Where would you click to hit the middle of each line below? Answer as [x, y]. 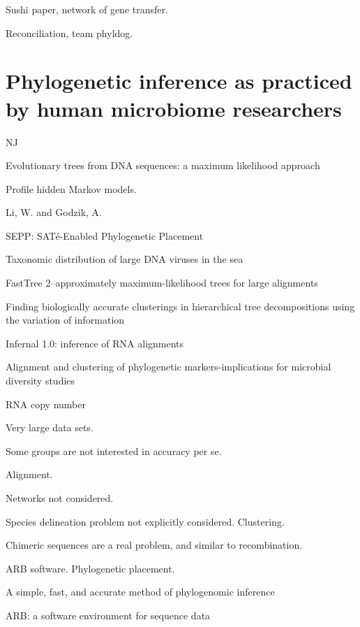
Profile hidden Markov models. [71, 188]
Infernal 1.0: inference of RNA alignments [95, 343]
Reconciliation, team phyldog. [69, 33]
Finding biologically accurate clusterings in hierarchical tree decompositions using [180, 306]
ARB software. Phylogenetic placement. [90, 568]
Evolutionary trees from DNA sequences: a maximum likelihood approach [163, 165]
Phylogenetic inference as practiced [179, 81]
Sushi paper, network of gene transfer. [87, 9]
